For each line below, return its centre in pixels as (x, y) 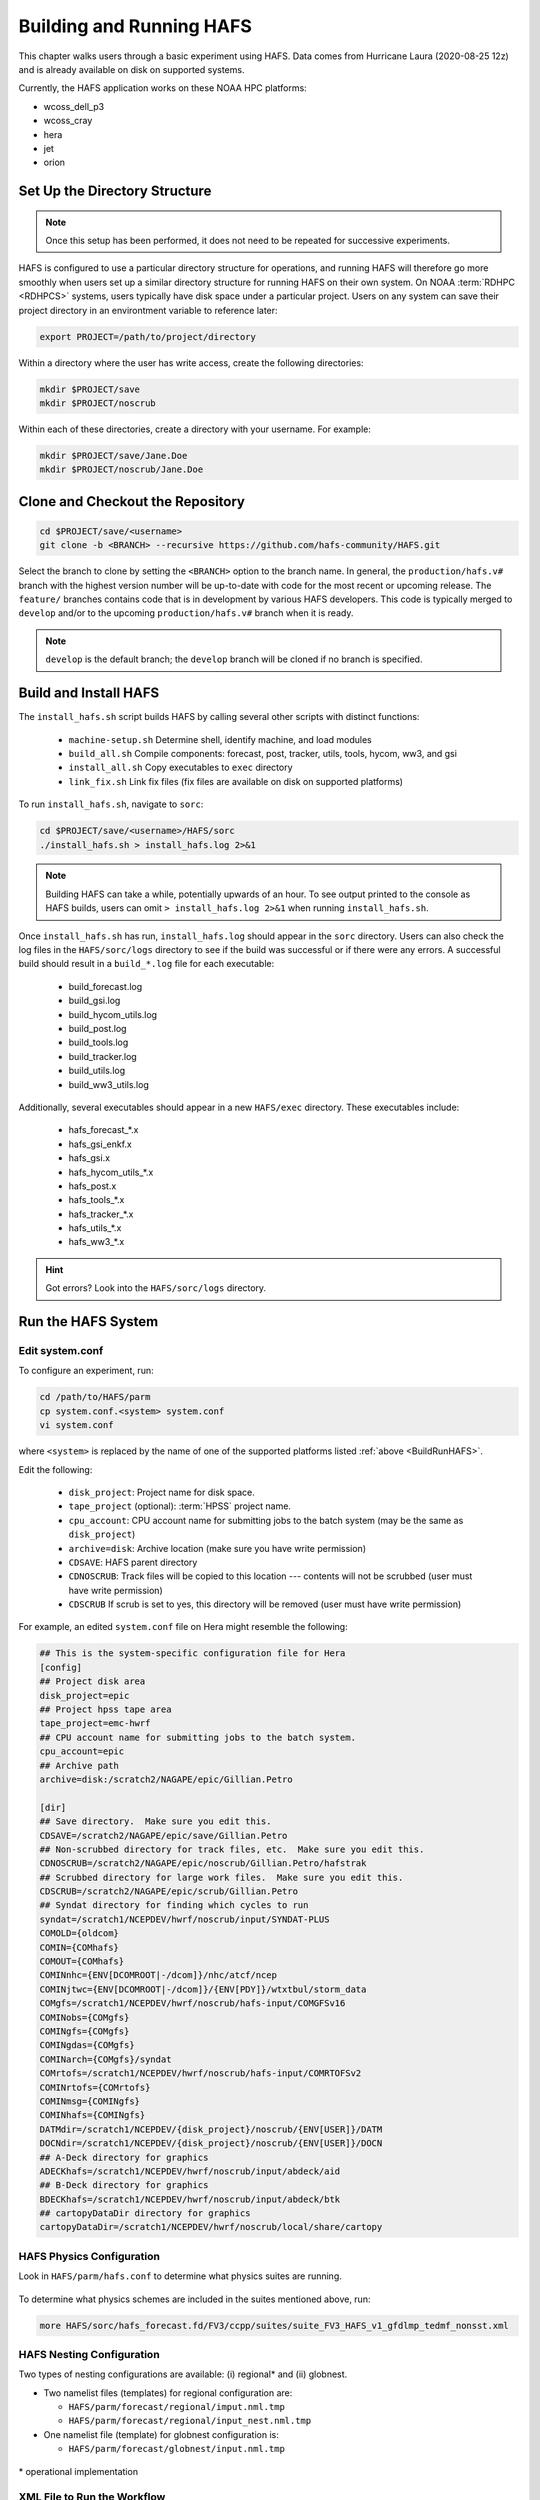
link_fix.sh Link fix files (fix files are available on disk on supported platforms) (236, 781)
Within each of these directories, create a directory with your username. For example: (195, 429)
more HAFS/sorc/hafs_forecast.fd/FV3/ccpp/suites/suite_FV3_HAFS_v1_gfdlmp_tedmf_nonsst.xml (274, 2325)
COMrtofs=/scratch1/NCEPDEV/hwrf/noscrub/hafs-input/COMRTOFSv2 (200, 2073)
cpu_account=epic (82, 1751)
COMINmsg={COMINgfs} (89, 2101)
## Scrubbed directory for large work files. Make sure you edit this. (221, 1877)
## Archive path (79, 1765)
